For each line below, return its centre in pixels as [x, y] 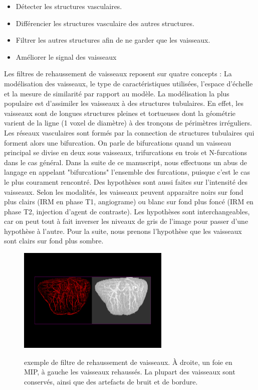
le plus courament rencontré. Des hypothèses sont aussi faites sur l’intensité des [126, 181]
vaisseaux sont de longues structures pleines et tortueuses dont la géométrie [120, 113]
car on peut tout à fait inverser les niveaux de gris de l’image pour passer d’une [126, 221]
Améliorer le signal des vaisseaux [66, 56]
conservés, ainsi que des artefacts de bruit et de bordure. [111, 381]
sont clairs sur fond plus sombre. [54, 241]
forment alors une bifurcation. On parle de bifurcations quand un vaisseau [118, 142]
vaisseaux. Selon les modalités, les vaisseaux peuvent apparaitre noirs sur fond [124, 191]
